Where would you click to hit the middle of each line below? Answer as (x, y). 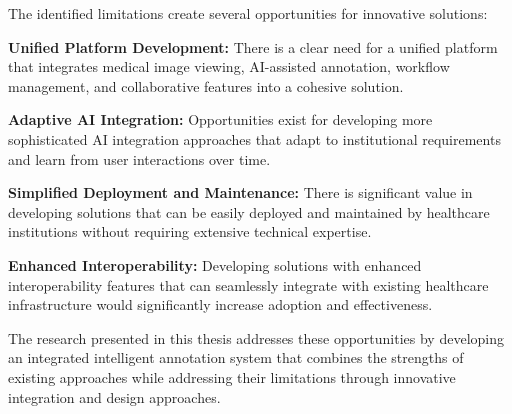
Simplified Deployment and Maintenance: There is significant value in (240, 192)
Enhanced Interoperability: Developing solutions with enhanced (215, 264)
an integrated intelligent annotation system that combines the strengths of (236, 357)
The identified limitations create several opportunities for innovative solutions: (248, 13)
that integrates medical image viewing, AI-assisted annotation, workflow (229, 66)
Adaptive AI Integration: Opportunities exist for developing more (220, 119)
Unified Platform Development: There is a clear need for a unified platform (253, 46)
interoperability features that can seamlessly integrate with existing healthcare (248, 284)
